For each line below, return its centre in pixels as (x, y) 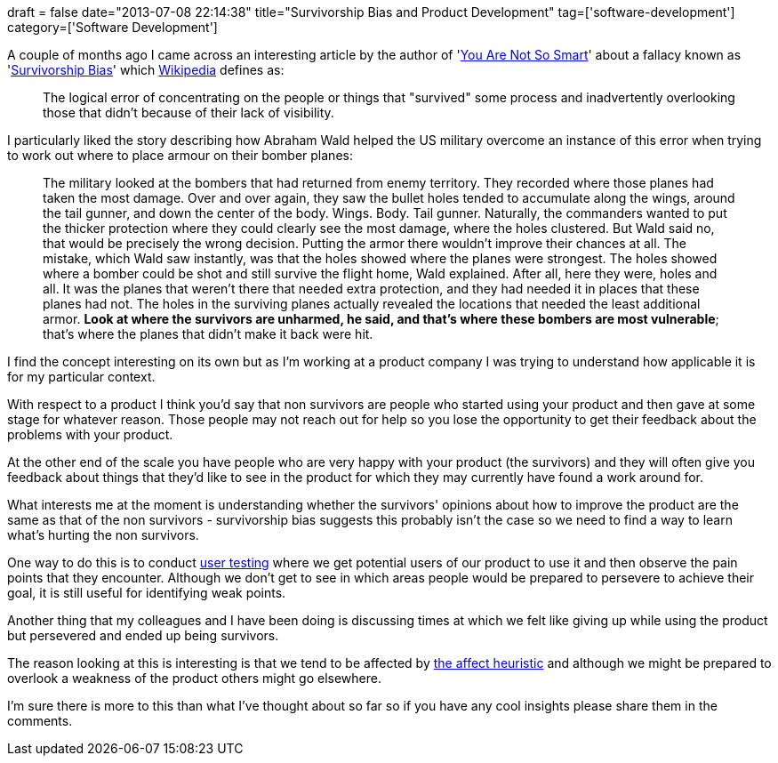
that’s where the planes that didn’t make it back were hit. (208, 334)
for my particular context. (81, 377)
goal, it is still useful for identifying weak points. (147, 593)
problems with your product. (90, 434)
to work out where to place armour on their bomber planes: (180, 155)
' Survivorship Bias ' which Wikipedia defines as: (146, 70)
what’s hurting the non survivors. (103, 535)
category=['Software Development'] (112, 27)
